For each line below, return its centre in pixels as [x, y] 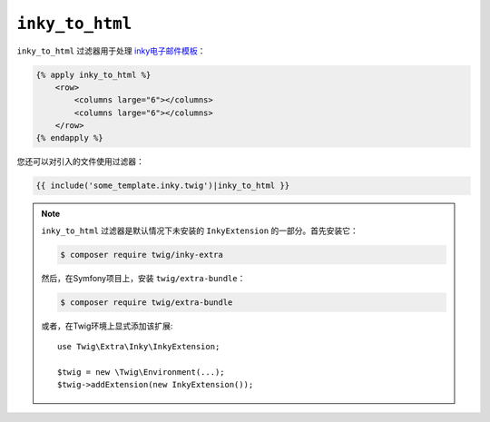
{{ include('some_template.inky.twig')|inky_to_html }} [163, 186]
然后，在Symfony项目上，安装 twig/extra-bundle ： [143, 278]
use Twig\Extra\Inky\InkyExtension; [139, 347]
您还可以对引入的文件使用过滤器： [80, 162]
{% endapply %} [69, 138]
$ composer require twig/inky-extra [142, 255]
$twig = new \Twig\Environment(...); [142, 372]
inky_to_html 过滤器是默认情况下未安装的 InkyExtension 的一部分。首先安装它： [200, 231]
